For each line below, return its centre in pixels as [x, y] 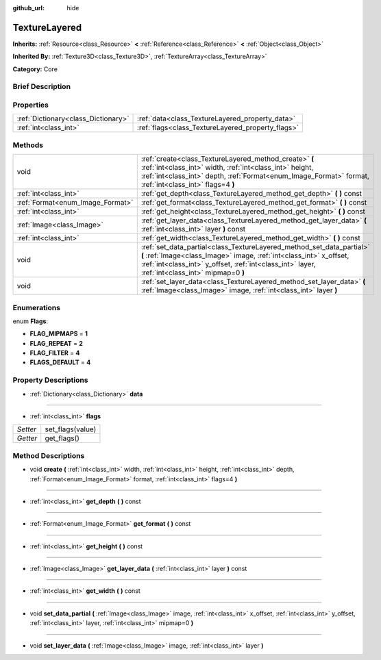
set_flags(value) [71, 429]
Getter [27, 438]
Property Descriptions [50, 380]
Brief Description [42, 87]
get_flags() [62, 438]
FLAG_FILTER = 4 [55, 353]
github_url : [28, 8]
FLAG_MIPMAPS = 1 [59, 334]
